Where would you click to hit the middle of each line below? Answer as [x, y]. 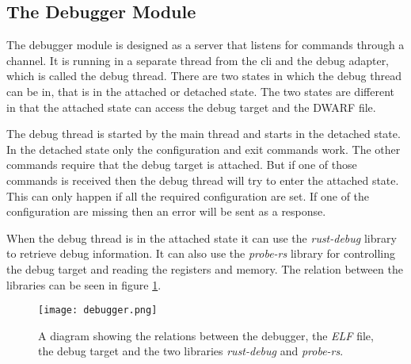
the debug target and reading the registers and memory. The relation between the [205, 268]
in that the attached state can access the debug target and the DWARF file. [191, 107]
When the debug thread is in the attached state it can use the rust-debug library [202, 238]
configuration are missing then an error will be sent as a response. [166, 211]
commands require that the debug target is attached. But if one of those [182, 165]
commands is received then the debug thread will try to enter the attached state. [203, 180]
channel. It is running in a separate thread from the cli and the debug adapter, [198, 60]
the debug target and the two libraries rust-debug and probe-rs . [191, 351]
